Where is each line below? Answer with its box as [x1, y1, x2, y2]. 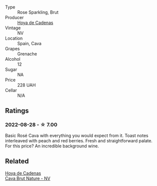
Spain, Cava [17, 41, 42, 46]
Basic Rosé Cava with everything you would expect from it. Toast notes [5, 132, 149, 139]
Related [5, 157, 29, 165]
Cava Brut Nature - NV [5, 175, 50, 181]
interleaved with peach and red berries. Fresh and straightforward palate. [5, 138, 153, 143]
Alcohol [5, 56, 21, 62]
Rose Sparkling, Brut [17, 9, 59, 15]
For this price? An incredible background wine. [5, 143, 99, 149]
